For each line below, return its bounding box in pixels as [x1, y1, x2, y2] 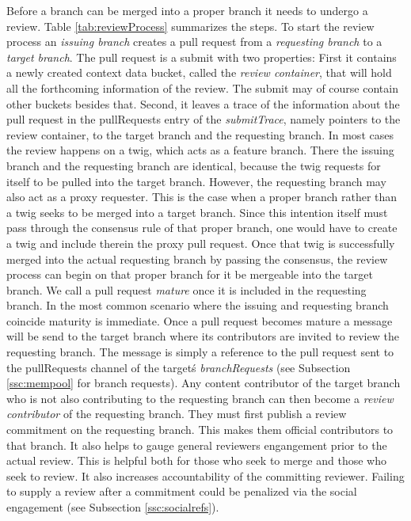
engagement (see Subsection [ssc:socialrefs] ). [6, 499, 219, 515]
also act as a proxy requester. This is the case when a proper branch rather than [6, 188, 398, 205]
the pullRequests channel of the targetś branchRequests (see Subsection [6, 359, 351, 375]
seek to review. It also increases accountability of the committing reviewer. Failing [6, 467, 405, 484]
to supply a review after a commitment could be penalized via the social [6, 483, 357, 500]
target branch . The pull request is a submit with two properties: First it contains [6, 48, 397, 65]
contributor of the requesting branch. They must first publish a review [6, 405, 347, 422]
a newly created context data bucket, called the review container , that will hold [6, 64, 392, 81]
